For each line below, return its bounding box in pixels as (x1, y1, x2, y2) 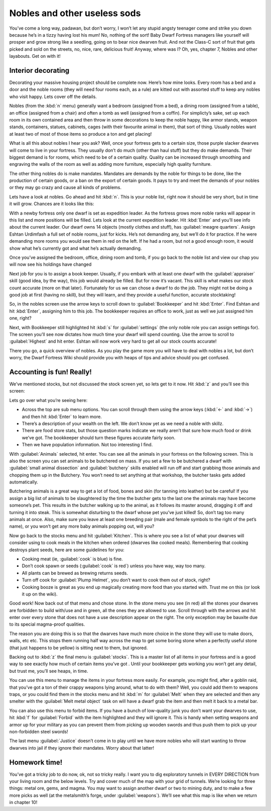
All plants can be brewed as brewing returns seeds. (22, 570, 128, 576)
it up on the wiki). (22, 591, 58, 597)
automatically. (9, 479, 39, 485)
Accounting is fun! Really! (9, 367, 92, 376)
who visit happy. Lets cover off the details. (9, 93, 97, 99)
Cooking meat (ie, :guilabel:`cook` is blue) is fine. (22, 556, 123, 562)
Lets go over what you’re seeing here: (9, 397, 88, 403)
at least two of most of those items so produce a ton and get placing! (9, 131, 152, 137)
